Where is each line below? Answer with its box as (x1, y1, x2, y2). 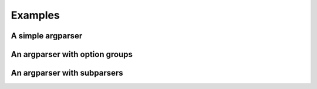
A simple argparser (11, 31, 83, 41)
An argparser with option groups (11, 49, 133, 59)
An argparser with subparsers (11, 68, 123, 78)
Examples (11, 9, 60, 22)
